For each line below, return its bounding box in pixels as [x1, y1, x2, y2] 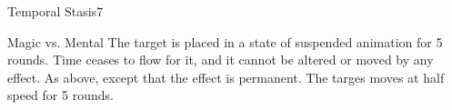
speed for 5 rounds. [7, 85, 114, 105]
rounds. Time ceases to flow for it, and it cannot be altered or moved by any [7, 50, 434, 69]
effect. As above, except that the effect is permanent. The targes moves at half [7, 67, 445, 86]
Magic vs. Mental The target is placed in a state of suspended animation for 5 [7, 32, 443, 51]
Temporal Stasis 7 [7, 2, 104, 20]
